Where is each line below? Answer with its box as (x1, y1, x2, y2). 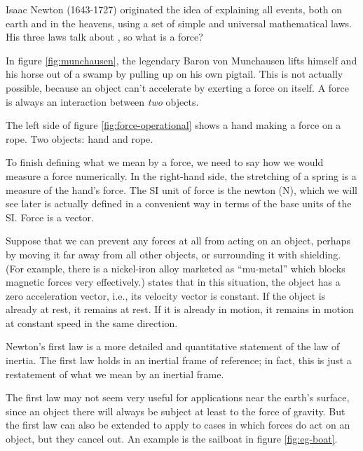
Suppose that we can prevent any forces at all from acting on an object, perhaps (6, 233, 350, 248)
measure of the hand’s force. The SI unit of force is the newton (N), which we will (6, 182, 357, 197)
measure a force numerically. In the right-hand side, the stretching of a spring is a (6, 168, 357, 183)
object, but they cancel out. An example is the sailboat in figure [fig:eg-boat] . (6, 431, 338, 446)
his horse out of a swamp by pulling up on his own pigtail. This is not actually (6, 67, 343, 81)
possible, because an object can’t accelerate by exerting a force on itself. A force (6, 80, 350, 95)
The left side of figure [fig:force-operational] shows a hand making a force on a (6, 118, 341, 132)
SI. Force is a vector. (6, 209, 94, 224)
